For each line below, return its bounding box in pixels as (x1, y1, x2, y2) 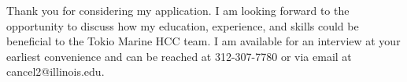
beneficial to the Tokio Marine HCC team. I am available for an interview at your (6, 33, 401, 49)
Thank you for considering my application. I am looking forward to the (6, 2, 350, 18)
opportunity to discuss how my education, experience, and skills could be (6, 17, 359, 34)
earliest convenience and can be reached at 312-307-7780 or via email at (6, 48, 352, 64)
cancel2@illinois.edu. (6, 63, 105, 80)
